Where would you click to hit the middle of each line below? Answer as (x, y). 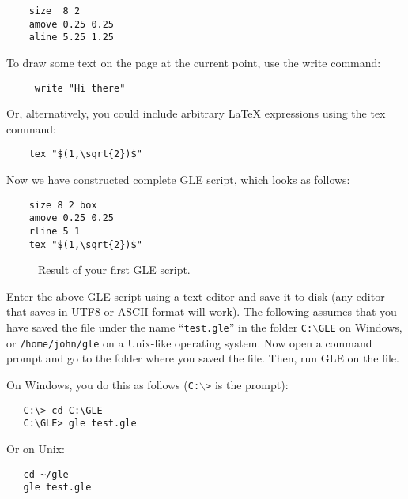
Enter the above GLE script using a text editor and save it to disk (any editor (196, 296)
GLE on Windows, (361, 327)
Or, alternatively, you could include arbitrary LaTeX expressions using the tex (196, 113)
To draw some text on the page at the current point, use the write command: (194, 62)
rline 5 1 (55, 231)
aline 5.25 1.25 (72, 38)
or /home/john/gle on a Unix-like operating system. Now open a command (189, 342)
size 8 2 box (63, 205)
